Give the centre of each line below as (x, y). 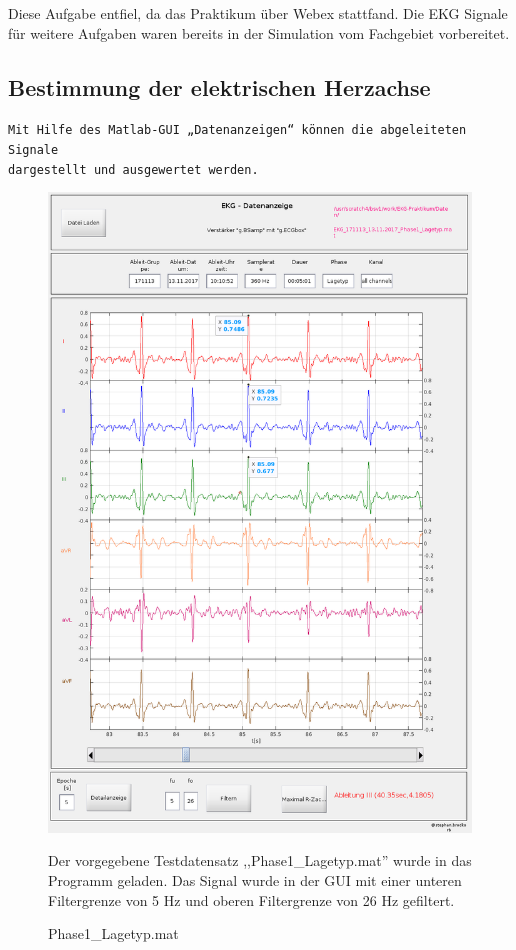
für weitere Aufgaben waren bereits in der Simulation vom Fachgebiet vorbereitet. (259, 32)
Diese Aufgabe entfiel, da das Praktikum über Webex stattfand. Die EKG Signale (258, 13)
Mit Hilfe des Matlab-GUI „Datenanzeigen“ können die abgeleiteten (237, 130)
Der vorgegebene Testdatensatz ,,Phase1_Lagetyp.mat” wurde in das (260, 860)
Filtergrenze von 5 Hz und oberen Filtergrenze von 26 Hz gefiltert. (251, 899)
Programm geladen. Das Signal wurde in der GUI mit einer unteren (255, 879)
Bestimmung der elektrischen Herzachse (219, 86)
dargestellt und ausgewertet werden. (133, 169)
